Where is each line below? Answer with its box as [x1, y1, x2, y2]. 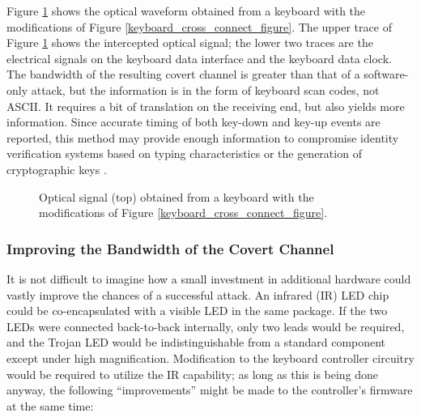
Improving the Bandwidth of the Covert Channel [6, 238, 334, 258]
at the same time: [6, 397, 94, 414]
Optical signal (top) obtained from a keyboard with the [39, 188, 314, 205]
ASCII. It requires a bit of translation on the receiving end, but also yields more [6, 97, 405, 114]
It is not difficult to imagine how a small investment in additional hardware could [6, 270, 411, 287]
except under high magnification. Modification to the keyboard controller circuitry [6, 349, 415, 366]
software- [364, 66, 409, 83]
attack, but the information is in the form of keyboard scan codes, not [31, 81, 380, 98]
